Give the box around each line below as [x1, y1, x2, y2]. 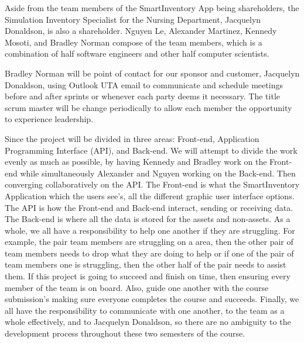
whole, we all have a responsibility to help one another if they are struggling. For [5, 224, 295, 236]
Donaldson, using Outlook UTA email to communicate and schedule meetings [5, 78, 283, 91]
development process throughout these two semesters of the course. [5, 327, 245, 339]
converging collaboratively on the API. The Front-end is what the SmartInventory [5, 178, 300, 190]
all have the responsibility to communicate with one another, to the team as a [5, 304, 285, 316]
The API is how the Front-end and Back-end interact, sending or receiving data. [5, 201, 293, 213]
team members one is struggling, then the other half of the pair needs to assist [5, 258, 286, 271]
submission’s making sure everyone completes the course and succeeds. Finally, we [5, 293, 299, 305]
